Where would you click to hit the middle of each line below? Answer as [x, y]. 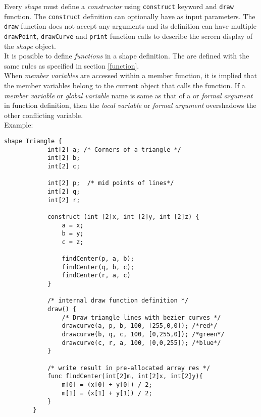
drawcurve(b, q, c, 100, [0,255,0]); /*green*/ [143, 335]
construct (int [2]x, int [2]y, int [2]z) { [123, 217]
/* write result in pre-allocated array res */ [129, 368]
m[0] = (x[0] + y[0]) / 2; [107, 385]
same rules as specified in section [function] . [72, 65]
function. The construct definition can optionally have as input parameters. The [130, 16]
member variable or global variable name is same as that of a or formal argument [128, 95]
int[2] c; [64, 166]
